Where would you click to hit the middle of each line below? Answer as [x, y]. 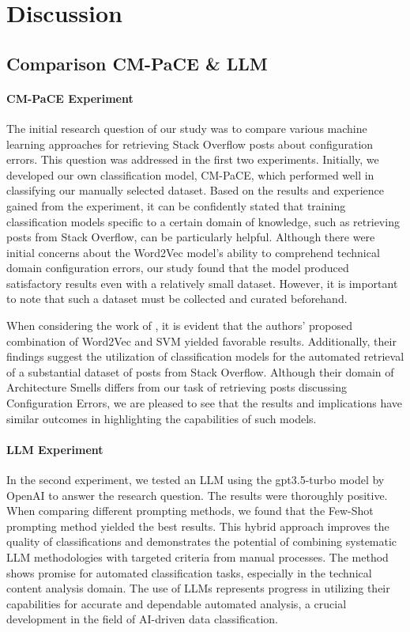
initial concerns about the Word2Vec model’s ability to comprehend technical [193, 252]
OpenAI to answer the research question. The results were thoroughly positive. [197, 495]
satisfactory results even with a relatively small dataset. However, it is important [202, 283]
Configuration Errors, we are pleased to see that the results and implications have [204, 403]
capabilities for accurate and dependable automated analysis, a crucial [177, 603]
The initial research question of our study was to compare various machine [187, 128]
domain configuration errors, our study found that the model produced [178, 268]
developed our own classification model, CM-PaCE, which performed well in [190, 174]
